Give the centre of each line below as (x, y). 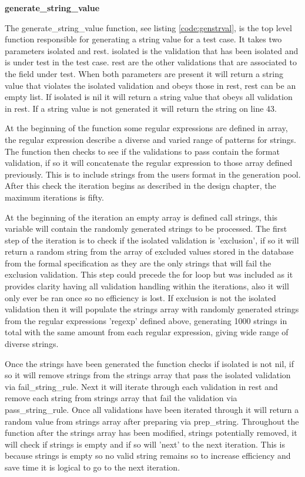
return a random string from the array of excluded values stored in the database (149, 251)
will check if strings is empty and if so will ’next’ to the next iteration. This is (145, 444)
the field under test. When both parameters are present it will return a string (144, 73)
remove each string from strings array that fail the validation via (121, 398)
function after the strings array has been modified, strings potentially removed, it (151, 433)
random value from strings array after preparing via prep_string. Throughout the (152, 421)
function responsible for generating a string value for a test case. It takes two (143, 39)
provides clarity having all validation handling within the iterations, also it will (147, 286)
